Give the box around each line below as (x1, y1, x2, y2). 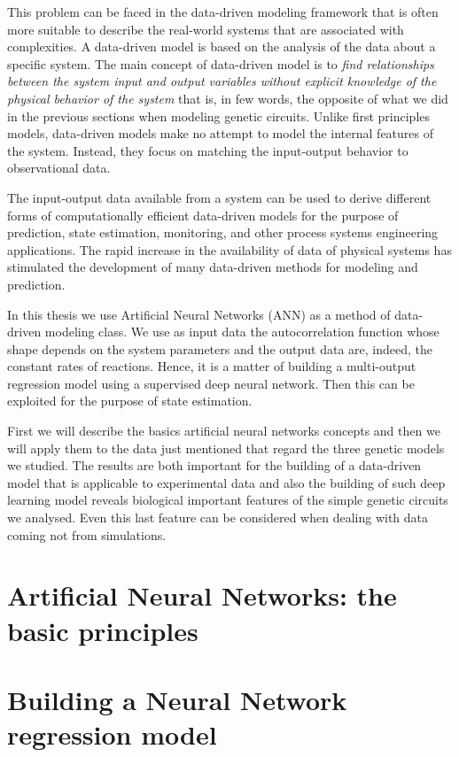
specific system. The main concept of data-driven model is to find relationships (7, 54, 434, 73)
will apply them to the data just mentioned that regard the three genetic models (7, 438, 445, 457)
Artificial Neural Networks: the (7, 577, 397, 614)
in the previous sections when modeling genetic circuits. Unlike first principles (7, 106, 431, 125)
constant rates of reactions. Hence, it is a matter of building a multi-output (7, 357, 416, 375)
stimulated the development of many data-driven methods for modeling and (7, 258, 418, 276)
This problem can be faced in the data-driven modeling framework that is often (7, 3, 439, 20)
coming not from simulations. (7, 525, 167, 544)
